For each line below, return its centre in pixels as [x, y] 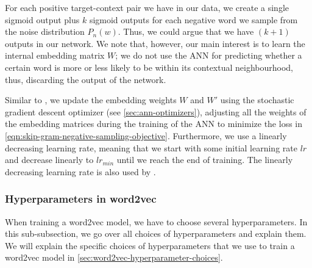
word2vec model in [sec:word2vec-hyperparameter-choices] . [114, 257]
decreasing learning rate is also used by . [80, 171]
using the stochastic [257, 100]
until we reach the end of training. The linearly [205, 160]
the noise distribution [45, 31]
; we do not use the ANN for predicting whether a [209, 55]
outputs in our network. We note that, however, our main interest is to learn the [155, 43]
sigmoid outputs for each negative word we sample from [193, 19]
